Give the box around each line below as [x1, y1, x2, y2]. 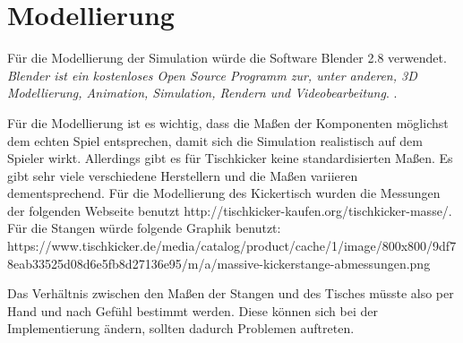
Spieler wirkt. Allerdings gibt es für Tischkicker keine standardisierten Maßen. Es [7, 149, 453, 167]
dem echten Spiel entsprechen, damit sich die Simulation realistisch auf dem [7, 131, 423, 150]
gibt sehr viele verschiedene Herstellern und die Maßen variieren [7, 166, 358, 184]
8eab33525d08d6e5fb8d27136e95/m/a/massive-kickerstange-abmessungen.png [7, 253, 431, 272]
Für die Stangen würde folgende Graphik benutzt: [7, 219, 281, 237]
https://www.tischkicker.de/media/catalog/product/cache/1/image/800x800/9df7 [7, 236, 457, 255]
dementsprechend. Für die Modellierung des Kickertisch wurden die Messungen [7, 184, 441, 202]
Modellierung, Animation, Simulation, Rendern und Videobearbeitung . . [7, 83, 398, 102]
